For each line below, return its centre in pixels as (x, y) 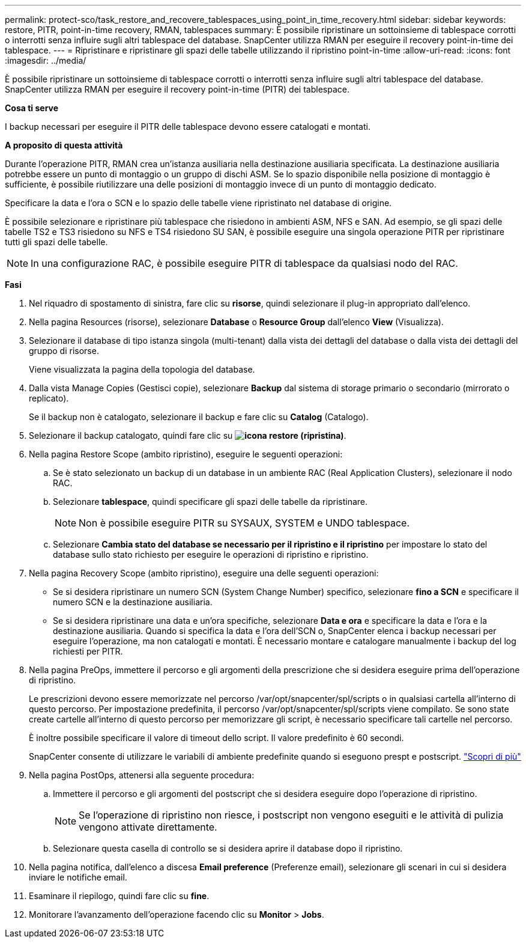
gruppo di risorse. (64, 351)
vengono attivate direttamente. (148, 827)
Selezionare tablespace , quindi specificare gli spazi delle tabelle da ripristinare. (210, 502)
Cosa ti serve (32, 108)
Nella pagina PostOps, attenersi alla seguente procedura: (142, 775)
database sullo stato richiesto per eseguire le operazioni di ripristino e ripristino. (211, 554)
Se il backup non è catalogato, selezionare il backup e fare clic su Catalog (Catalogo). (199, 417)
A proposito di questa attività (64, 145)
